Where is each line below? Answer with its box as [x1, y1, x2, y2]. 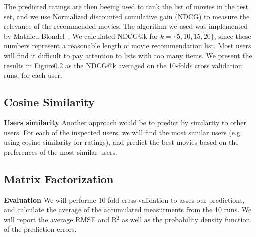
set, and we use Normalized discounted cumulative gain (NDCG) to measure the [4, 11, 250, 21]
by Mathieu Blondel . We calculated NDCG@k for [4, 30, 158, 41]
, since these [214, 30, 251, 41]
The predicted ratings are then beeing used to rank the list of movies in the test [4, 1, 249, 11]
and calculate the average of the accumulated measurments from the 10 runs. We [4, 204, 252, 215]
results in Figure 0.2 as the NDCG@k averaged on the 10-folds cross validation [4, 60, 242, 70]
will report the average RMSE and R [4, 214, 117, 224]
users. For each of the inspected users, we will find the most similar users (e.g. [4, 127, 242, 137]
